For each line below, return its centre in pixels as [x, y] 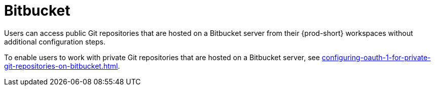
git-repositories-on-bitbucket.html [61, 66]
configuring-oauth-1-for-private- [376, 57]
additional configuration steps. [55, 41]
